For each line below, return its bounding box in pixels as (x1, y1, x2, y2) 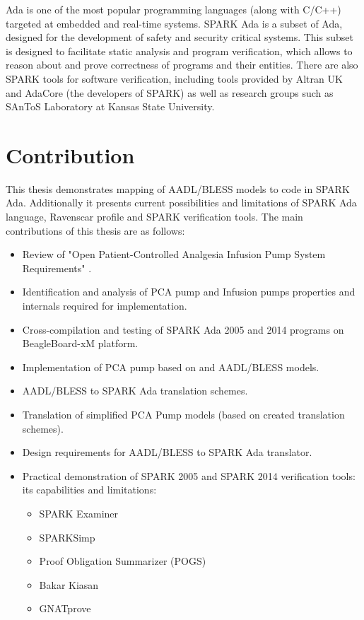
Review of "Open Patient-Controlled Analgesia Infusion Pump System (22, 247, 326, 262)
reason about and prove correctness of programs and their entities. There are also (6, 57, 358, 72)
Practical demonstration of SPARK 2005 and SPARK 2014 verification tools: (22, 468, 356, 483)
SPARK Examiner (39, 505, 119, 520)
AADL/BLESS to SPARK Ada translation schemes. (22, 383, 248, 398)
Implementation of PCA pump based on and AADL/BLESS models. (22, 359, 319, 374)
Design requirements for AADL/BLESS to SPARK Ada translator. (22, 445, 312, 460)
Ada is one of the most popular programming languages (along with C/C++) (6, 2, 341, 16)
